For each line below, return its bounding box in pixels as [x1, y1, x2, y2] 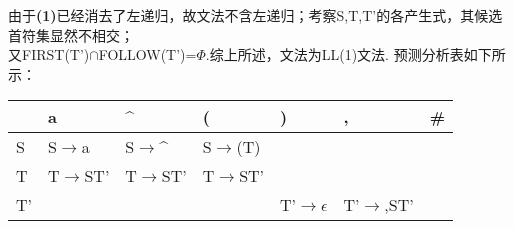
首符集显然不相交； [8, 24, 134, 45]
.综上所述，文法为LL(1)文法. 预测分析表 [205, 44, 464, 65]
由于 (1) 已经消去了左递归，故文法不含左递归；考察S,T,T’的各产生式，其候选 [8, 5, 503, 25]
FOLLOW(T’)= [98, 44, 197, 65]
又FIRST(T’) [8, 44, 90, 65]
